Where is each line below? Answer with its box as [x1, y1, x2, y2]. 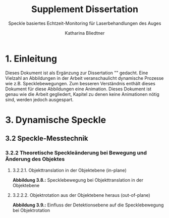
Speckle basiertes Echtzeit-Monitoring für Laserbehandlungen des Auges [8, 20, 161, 26]
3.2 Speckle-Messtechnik [5, 134, 88, 143]
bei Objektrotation [12, 207, 50, 213]
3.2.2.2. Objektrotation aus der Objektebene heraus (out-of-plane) [12, 192, 150, 198]
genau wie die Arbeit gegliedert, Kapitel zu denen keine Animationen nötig [5, 91, 160, 97]
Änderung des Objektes [5, 155, 65, 162]
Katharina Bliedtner [65, 30, 105, 36]
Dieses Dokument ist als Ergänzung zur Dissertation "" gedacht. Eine [5, 70, 148, 76]
